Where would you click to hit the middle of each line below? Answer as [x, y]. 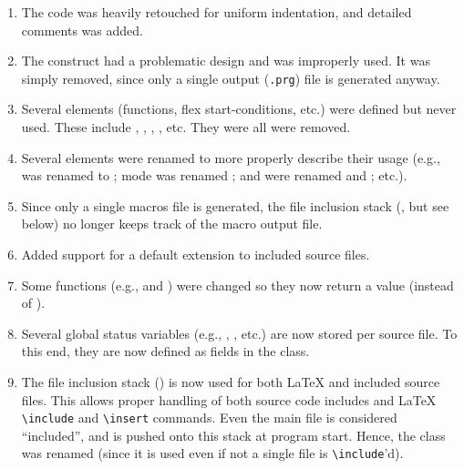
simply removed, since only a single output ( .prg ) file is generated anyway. [231, 78]
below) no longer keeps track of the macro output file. [172, 224]
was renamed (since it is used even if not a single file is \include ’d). [212, 453]
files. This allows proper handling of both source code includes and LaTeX [229, 399]
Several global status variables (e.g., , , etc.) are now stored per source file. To [239, 333]
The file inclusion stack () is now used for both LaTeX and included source [231, 381]
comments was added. [82, 30]
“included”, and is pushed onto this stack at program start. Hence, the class [233, 435]
